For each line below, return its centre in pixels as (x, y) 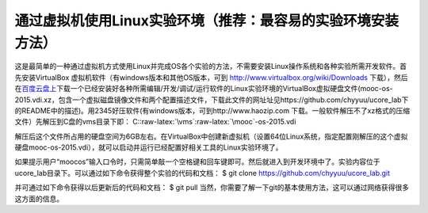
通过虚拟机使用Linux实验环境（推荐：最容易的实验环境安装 (207, 21)
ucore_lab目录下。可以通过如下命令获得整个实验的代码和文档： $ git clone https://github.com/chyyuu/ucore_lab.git (203, 173)
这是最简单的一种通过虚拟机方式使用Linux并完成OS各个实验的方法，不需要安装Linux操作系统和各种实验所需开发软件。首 (211, 67)
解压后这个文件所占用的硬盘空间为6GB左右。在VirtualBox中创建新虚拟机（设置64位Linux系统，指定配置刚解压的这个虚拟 (211, 136)
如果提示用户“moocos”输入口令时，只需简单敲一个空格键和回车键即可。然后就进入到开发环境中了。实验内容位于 (197, 162)
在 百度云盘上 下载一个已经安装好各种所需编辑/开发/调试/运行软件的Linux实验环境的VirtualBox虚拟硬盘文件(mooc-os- (204, 89)
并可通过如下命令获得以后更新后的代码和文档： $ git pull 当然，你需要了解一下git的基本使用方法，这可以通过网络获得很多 (212, 188)
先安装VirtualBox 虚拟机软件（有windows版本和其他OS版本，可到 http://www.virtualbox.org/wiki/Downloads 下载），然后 (211, 77)
